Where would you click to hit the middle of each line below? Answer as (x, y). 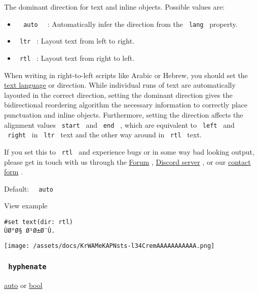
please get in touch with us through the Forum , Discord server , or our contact (127, 161)
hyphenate (27, 266)
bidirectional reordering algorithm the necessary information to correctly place (126, 105)
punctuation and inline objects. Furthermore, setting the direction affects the (124, 114)
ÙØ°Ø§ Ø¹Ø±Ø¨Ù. (30, 230)
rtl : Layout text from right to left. (77, 58)
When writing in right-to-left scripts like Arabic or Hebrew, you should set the (126, 75)
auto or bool (23, 285)
